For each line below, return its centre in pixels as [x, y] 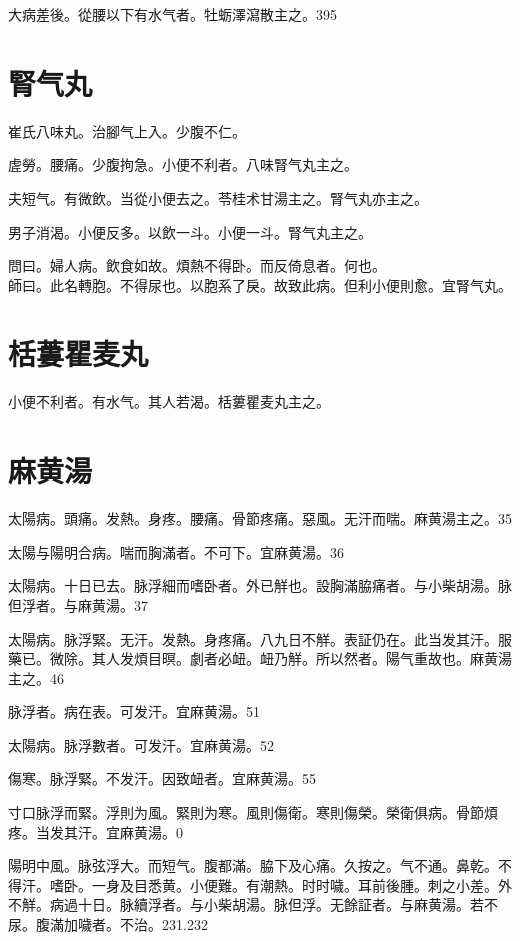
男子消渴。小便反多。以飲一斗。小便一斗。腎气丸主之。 [190, 231]
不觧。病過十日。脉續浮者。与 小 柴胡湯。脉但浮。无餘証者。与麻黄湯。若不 [253, 904]
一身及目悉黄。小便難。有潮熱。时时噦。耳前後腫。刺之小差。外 [301, 884]
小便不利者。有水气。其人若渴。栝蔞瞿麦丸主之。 [169, 401]
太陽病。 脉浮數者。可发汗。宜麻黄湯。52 [141, 744]
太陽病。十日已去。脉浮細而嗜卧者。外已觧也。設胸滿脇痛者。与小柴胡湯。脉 [260, 585]
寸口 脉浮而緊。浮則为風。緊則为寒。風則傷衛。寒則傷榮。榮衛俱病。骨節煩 [253, 812]
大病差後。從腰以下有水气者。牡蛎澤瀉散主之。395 [172, 14]
